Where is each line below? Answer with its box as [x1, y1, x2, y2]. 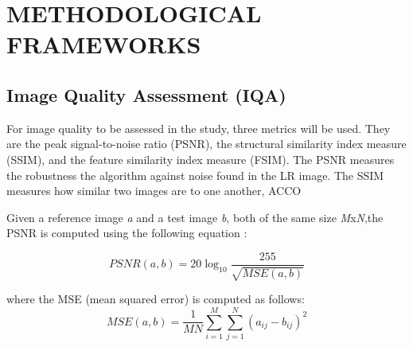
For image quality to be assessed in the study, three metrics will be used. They [6, 119, 391, 136]
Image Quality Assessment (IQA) [6, 82, 286, 107]
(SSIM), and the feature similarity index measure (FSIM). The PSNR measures [6, 150, 395, 167]
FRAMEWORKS [6, 28, 201, 60]
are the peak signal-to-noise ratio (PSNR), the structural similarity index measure [6, 135, 407, 152]
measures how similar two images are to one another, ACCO [6, 182, 302, 199]
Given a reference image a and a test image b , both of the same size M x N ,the [6, 209, 384, 225]
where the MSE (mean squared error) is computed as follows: [6, 290, 305, 307]
